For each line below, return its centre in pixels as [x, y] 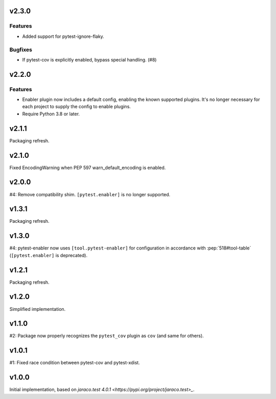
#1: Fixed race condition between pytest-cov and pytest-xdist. [75, 363]
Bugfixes [21, 50]
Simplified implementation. [38, 309]
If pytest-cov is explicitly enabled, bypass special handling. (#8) [89, 59]
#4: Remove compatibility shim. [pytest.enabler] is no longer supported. [90, 194]
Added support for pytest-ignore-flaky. [63, 36]
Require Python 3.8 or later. [51, 114]
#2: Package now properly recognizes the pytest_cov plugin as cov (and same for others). [107, 336]
